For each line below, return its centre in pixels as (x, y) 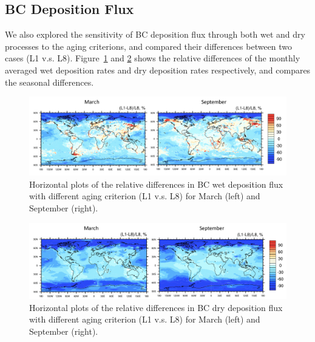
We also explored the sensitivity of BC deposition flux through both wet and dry (155, 34)
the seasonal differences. (49, 82)
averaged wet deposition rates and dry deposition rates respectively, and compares (158, 70)
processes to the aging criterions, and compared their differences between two (149, 46)
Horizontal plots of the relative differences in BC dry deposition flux (156, 307)
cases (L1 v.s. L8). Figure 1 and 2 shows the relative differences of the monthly (153, 58)
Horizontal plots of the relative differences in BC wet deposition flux (156, 184)
